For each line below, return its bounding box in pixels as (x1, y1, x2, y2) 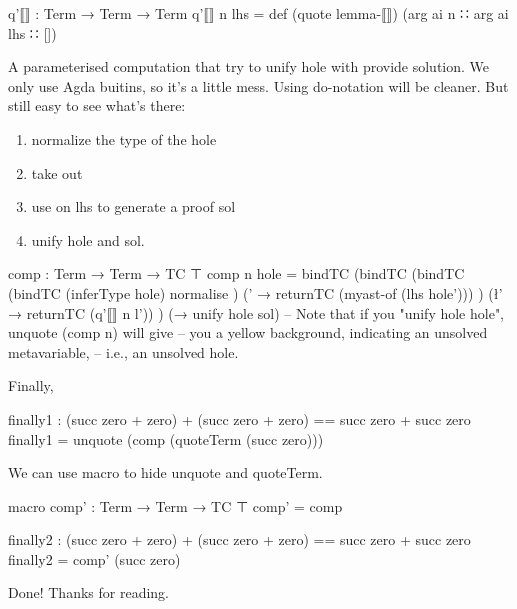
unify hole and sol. (31, 229, 145, 250)
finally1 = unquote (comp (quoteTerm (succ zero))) (8, 428, 324, 449)
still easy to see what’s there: (8, 95, 186, 116)
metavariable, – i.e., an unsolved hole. (8, 341, 239, 362)
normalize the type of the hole (31, 128, 217, 149)
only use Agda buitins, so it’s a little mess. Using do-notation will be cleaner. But (8, 75, 509, 96)
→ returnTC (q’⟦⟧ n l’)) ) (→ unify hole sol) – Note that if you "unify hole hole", (8, 302, 505, 323)
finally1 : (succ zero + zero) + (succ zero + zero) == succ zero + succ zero (8, 408, 471, 429)
